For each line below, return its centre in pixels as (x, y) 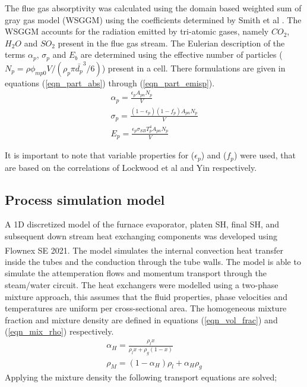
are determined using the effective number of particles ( (181, 54)
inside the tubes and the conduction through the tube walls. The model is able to (153, 261)
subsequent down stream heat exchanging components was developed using (141, 236)
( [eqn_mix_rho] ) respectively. (59, 331)
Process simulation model (85, 199)
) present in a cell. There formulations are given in (194, 68)
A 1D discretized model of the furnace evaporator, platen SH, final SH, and (142, 224)
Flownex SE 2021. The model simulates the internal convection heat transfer (144, 250)
